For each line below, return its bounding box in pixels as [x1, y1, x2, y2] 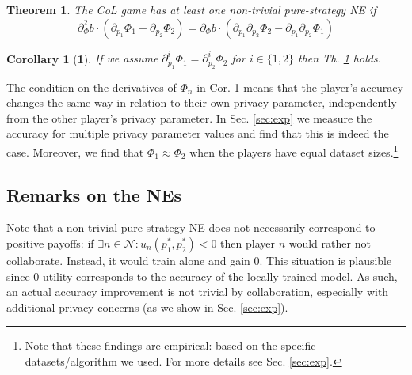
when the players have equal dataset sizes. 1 [189, 141, 399, 160]
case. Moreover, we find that [6, 143, 144, 160]
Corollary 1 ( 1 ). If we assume [6, 50, 158, 66]
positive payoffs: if [6, 234, 94, 251]
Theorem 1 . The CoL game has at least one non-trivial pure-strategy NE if [6, 2, 376, 17]
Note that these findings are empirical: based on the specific [25, 337, 316, 354]
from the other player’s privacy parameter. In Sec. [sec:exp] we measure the [6, 109, 372, 126]
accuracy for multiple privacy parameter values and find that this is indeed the [6, 125, 389, 142]
